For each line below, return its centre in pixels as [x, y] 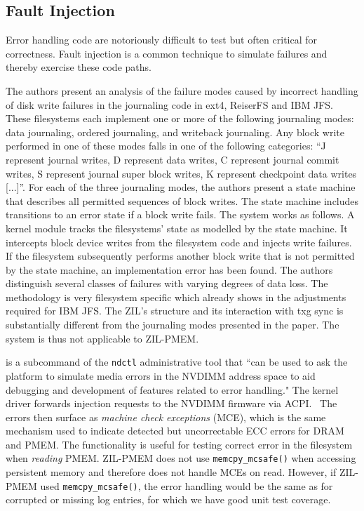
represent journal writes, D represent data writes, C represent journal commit [173, 159]
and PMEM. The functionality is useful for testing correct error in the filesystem [179, 444]
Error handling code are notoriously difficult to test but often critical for [162, 40]
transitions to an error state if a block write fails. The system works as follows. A [180, 214]
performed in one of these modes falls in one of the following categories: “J [166, 146]
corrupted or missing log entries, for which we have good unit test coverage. [168, 499]
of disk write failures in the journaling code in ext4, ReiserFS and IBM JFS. [169, 104]
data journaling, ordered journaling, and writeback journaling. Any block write [175, 132]
